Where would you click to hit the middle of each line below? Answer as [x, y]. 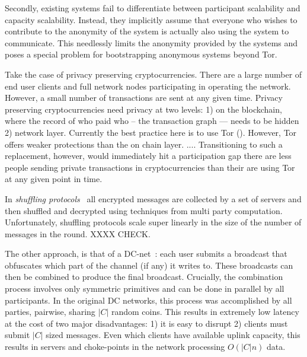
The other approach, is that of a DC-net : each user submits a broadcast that [146, 254]
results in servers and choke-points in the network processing [115, 347]
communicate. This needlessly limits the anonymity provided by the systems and [151, 42]
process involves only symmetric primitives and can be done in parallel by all [145, 289]
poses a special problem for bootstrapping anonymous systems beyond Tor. [141, 54]
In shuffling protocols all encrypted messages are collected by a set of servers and [153, 198]
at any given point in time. [54, 179]
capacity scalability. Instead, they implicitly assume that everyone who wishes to [151, 19]
